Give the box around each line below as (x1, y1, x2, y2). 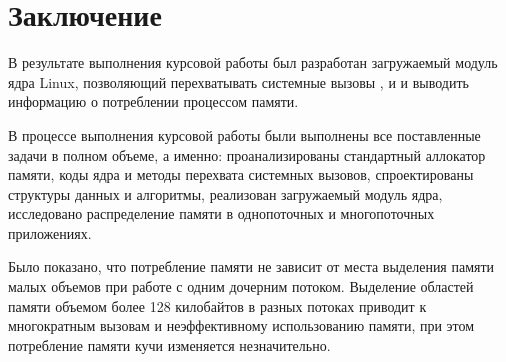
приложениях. (8, 222, 92, 243)
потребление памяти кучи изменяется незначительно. (8, 334, 331, 355)
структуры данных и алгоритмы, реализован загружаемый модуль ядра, (8, 183, 443, 204)
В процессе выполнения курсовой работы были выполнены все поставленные (8, 124, 481, 145)
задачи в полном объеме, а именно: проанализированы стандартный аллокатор (8, 144, 486, 165)
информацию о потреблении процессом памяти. (8, 91, 299, 112)
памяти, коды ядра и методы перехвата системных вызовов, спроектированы (8, 164, 474, 185)
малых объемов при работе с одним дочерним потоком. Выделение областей (8, 276, 474, 297)
